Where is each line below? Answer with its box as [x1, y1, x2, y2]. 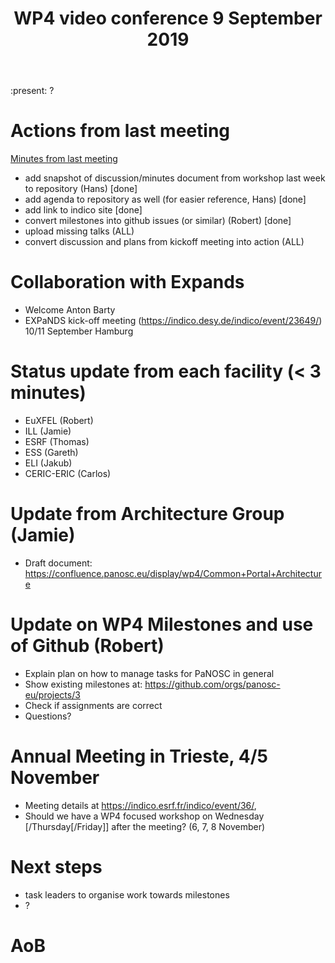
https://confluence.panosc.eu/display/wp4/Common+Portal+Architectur [24, 567, 322, 579]
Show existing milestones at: [24, 678, 143, 690]
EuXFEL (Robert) [24, 415, 94, 426]
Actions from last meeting [10, 120, 230, 142]
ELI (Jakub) [24, 457, 73, 469]
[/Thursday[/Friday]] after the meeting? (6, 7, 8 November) [24, 820, 266, 832]
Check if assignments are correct [24, 699, 163, 711]
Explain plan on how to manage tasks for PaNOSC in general [24, 667, 275, 679]
